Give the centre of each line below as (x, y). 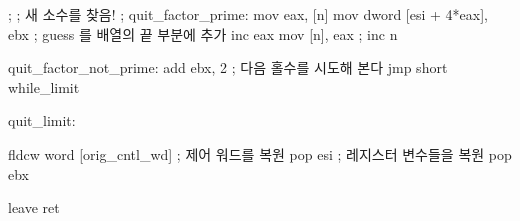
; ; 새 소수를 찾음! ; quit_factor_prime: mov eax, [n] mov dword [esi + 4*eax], (248, 14)
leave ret (34, 207)
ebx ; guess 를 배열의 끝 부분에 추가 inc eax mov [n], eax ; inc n (203, 33)
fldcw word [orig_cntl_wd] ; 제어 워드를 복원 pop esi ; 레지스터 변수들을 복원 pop (260, 153)
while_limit (44, 86)
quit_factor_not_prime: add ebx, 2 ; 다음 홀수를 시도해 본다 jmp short (228, 67)
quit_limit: (42, 120)
